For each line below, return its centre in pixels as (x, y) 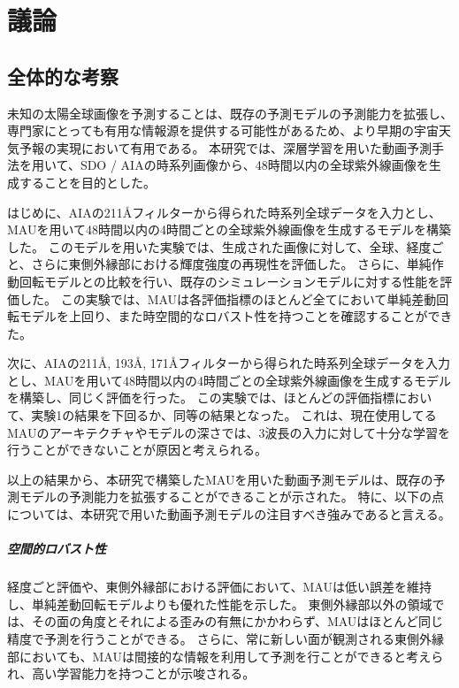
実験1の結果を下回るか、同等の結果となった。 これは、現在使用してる (234, 415)
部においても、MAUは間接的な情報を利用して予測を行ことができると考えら (226, 656)
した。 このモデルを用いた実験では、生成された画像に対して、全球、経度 (219, 246)
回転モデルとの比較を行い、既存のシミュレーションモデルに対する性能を (229, 281)
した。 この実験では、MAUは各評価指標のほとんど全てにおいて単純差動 (228, 298)
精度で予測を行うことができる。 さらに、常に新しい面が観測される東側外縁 (226, 638)
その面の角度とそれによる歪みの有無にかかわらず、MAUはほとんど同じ (237, 621)
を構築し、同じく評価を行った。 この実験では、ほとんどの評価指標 (201, 398)
